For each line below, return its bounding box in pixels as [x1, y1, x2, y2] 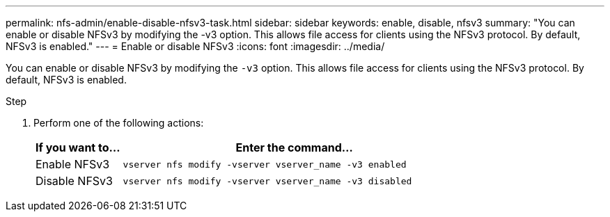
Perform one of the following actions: [33, 117, 204, 129]
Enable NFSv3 [36, 157, 110, 171]
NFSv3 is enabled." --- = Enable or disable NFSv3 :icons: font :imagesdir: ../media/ [6, 40, 385, 52]
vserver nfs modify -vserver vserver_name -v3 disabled [123, 175, 412, 186]
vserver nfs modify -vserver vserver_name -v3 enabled [123, 159, 407, 170]
